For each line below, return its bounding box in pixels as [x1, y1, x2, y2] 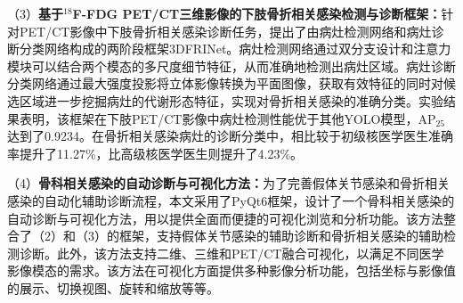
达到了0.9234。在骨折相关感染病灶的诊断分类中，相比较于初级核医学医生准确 [7, 127, 453, 145]
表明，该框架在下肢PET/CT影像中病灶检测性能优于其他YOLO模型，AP [19, 109, 436, 127]
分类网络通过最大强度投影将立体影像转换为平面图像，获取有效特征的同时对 [7, 74, 443, 93]
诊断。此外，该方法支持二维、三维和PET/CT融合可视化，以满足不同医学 [19, 243, 444, 262]
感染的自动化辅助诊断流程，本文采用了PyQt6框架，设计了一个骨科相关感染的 [7, 191, 455, 209]
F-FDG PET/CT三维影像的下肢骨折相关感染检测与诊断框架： [72, 4, 442, 22]
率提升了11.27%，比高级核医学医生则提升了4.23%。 [7, 143, 304, 162]
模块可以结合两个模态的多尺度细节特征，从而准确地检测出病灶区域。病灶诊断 [7, 56, 456, 75]
